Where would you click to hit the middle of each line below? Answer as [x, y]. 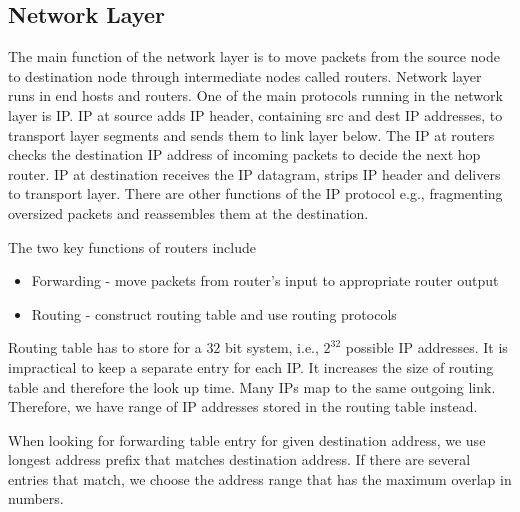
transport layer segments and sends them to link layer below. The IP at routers [251, 134]
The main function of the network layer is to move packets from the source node [254, 56]
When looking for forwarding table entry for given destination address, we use [247, 439]
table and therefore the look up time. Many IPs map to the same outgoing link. [252, 386]
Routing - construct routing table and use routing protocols [214, 313]
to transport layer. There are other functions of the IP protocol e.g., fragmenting [255, 193]
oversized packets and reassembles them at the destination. [188, 212]
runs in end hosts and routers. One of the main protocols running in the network [255, 95]
